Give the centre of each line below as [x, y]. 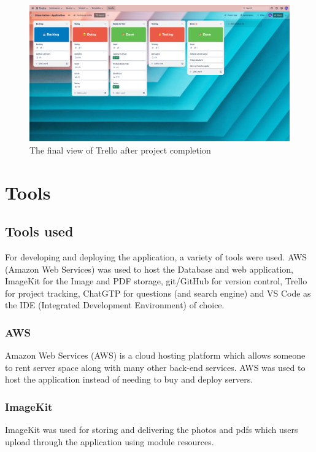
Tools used [39, 231]
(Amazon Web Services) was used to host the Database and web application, [149, 269]
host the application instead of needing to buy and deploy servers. [129, 379]
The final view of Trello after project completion [120, 150]
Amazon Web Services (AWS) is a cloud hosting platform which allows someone [155, 355]
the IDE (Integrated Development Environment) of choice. [115, 305]
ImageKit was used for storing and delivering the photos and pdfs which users [152, 430]
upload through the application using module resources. [110, 441]
